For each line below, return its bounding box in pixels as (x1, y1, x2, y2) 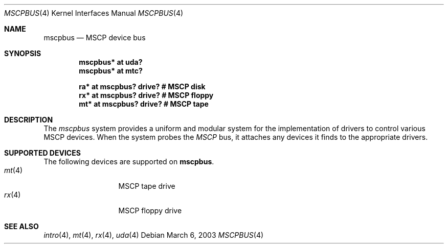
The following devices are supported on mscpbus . (43, 157, 214, 166)
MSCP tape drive (118, 182, 175, 190)
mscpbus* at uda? (79, 58, 143, 66)
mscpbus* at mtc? (79, 66, 143, 75)
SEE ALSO (4, 222, 39, 231)
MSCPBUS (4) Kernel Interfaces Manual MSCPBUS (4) (4, 9, 184, 17)
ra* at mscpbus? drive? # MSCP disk (79, 82, 206, 91)
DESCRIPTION (4, 115, 53, 124)
